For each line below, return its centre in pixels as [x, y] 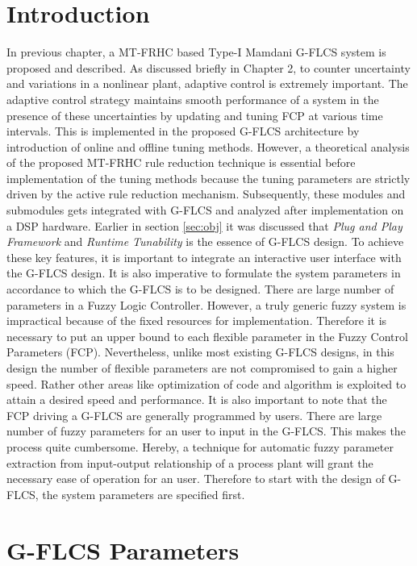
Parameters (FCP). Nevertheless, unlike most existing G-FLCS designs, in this [200, 352]
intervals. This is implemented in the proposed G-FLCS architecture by [183, 131]
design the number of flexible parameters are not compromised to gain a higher [202, 368]
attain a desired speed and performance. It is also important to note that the [197, 400]
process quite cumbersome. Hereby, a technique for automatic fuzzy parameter [200, 446]
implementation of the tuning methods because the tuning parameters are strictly [208, 178]
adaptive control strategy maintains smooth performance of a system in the [193, 99]
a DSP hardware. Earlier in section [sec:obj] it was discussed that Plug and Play [204, 225]
